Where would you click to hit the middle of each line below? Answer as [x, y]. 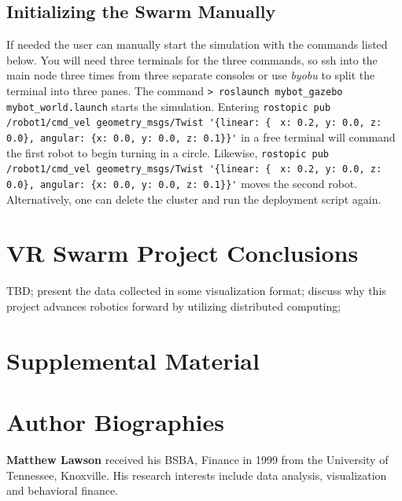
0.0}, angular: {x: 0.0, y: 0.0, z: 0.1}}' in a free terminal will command [201, 136]
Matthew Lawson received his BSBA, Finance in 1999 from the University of [197, 459]
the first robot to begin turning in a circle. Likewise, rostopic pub [168, 152]
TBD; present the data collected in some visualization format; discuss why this [196, 291]
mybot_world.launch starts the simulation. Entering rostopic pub [169, 106]
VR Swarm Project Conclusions [183, 253]
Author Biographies [115, 422]
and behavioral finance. [63, 490]
